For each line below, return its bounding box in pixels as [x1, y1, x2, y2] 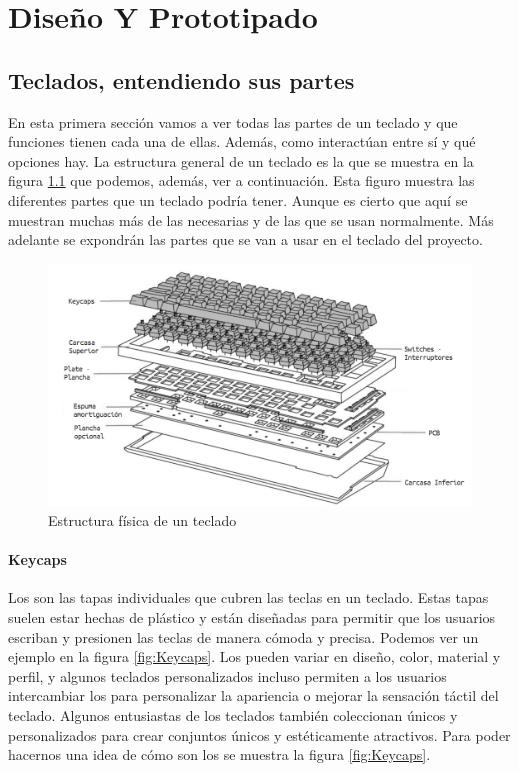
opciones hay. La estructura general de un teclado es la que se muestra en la [8, 150, 474, 171]
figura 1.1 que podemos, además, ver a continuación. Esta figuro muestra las [8, 170, 475, 191]
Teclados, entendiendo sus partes [8, 64, 355, 95]
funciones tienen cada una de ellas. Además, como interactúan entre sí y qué [8, 131, 476, 152]
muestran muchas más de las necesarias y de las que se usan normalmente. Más [8, 209, 494, 230]
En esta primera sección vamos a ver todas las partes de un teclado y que [8, 111, 458, 132]
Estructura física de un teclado [48, 509, 237, 530]
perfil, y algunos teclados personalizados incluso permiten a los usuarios [8, 665, 447, 686]
